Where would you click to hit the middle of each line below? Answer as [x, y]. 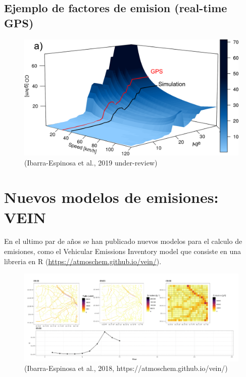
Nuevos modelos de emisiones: [111, 197]
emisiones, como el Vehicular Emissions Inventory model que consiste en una [122, 251]
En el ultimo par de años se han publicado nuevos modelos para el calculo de [123, 241]
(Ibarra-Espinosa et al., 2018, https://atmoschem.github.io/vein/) [126, 368]
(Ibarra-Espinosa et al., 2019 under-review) [91, 162]
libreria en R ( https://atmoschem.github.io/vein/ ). [83, 261]
